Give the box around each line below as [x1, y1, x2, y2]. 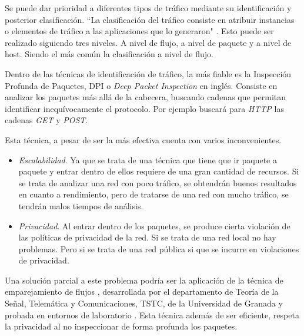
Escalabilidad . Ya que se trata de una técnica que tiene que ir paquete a [18, 153, 277, 166]
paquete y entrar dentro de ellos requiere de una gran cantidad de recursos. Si [18, 165, 299, 177]
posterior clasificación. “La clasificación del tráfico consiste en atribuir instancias [5, 13, 295, 25]
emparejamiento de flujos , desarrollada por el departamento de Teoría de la [5, 285, 279, 298]
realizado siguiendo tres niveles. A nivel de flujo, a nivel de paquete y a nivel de [5, 36, 292, 48]
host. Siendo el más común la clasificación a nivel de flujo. [5, 48, 213, 60]
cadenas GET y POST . [5, 114, 88, 126]
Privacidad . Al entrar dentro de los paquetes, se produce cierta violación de [18, 219, 290, 232]
